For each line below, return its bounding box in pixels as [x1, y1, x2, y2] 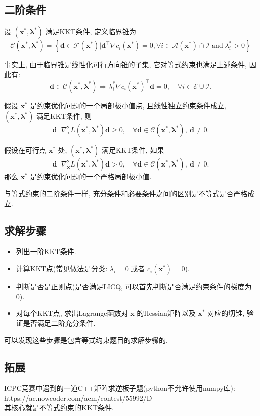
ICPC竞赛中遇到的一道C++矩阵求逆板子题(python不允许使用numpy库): [4, 383, 235, 393]
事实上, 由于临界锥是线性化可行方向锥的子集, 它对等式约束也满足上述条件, [4, 59, 247, 70]
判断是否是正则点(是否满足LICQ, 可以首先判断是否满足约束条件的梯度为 [16, 281, 252, 292]
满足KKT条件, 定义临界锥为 [45, 26, 137, 37]
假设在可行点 [4, 145, 46, 155]
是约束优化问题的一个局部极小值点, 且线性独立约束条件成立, [30, 100, 226, 110]
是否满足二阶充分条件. [23, 317, 96, 328]
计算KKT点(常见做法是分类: [16, 263, 108, 274]
